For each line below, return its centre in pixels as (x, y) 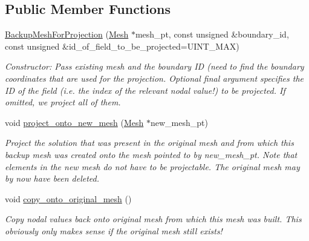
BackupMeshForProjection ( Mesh (67, 34)
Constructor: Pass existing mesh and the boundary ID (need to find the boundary (154, 66)
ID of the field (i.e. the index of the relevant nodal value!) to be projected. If (145, 90)
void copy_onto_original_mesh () (68, 198)
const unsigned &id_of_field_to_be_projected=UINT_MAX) (122, 46)
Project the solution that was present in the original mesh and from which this (149, 143)
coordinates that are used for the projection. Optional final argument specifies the (154, 78)
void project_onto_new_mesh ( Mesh (74, 122)
